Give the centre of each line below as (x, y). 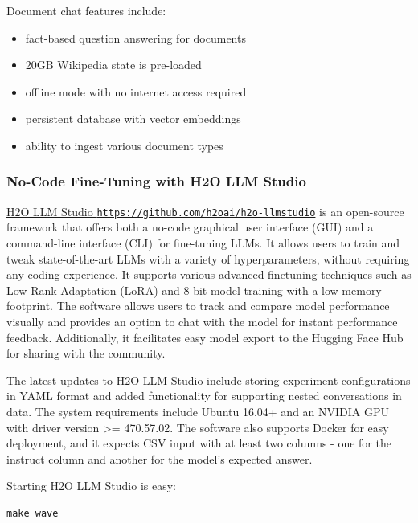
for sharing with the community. (86, 353)
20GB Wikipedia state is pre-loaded (113, 65)
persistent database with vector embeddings (133, 118)
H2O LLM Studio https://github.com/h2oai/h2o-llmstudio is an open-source (205, 211)
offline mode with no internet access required (136, 91)
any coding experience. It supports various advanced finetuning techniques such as (209, 274)
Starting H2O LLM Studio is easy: (91, 486)
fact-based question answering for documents (135, 37)
